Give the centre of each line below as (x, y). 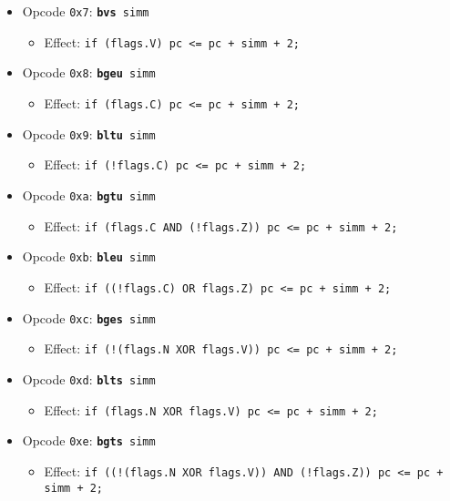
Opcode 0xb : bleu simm (89, 256)
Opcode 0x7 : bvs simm (86, 11)
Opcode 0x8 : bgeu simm (89, 72)
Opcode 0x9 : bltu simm (89, 133)
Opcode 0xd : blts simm (89, 378)
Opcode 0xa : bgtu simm (89, 194)
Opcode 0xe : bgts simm (89, 440)
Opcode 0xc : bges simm (89, 317)
